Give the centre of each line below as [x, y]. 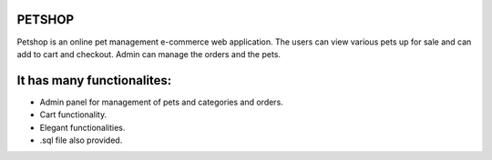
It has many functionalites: [94, 80]
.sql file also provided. [81, 140]
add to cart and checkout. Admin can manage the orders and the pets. [149, 54]
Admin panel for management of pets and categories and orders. [162, 102]
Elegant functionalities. [82, 127]
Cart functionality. [73, 115]
